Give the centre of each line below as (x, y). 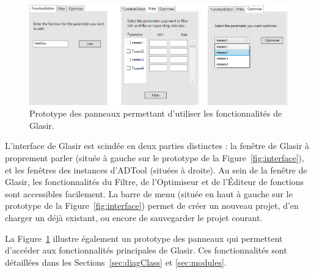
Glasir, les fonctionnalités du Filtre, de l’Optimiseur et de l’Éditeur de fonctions (155, 182)
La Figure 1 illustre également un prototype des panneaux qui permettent (144, 238)
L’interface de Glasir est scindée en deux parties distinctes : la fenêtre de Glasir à (157, 146)
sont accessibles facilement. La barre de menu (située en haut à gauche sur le (149, 193)
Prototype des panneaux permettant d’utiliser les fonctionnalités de (156, 113)
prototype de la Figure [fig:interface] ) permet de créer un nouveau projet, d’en (152, 206)
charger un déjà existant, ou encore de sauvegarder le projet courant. (134, 217)
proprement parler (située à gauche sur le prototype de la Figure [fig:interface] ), (155, 157)
